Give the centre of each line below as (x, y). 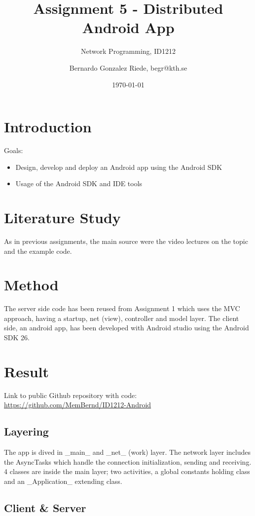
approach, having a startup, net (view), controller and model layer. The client (122, 318)
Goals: (14, 150)
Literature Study (62, 217)
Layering (26, 431)
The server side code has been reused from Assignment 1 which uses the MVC (122, 308)
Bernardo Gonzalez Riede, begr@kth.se (128, 67)
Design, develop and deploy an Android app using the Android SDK (119, 167)
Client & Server (45, 507)
